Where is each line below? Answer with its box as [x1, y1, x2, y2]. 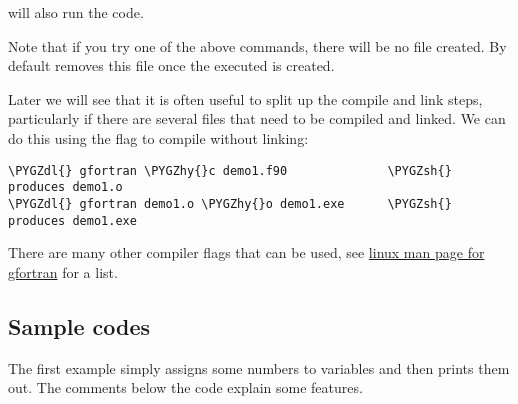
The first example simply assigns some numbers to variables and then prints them [8, 357, 510, 378]
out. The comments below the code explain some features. [8, 377, 363, 398]
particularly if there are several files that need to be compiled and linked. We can [8, 108, 506, 129]
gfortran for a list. [8, 261, 118, 282]
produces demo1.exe [8, 213, 137, 228]
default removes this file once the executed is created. [8, 55, 335, 76]
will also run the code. [8, 2, 144, 22]
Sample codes [8, 310, 151, 341]
